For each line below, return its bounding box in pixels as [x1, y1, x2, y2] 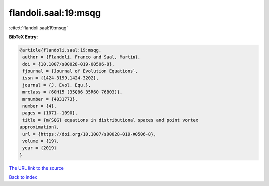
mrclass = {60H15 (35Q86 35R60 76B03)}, [22, 89, 123, 95]
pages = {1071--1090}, [22, 110, 78, 116]
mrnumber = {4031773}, [22, 96, 78, 102]
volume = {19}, [22, 138, 60, 144]
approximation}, [19, 124, 60, 130]
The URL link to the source [9, 165, 64, 171]
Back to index [9, 174, 37, 180]
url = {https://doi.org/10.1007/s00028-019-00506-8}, [22, 131, 156, 137]
